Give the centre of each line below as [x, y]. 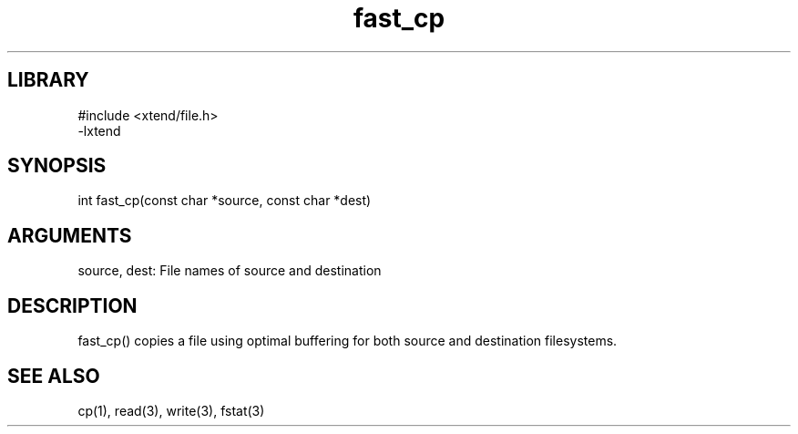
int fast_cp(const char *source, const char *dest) [225, 201]
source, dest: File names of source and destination [230, 271]
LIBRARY [48, 80]
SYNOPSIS [57, 166]
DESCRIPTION [72, 305]
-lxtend [99, 130]
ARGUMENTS [70, 235]
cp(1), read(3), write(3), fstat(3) [171, 410]
